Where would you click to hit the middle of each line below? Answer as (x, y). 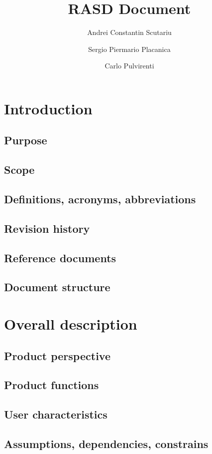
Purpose (26, 140)
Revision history (47, 228)
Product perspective (57, 355)
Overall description (71, 323)
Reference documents (60, 257)
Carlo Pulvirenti (129, 66)
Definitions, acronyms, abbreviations (100, 199)
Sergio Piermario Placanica (129, 49)
